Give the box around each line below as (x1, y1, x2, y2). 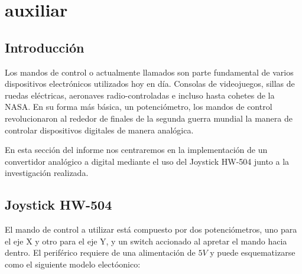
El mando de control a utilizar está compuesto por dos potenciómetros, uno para (5, 223, 297, 236)
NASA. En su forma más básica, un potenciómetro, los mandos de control (5, 100, 272, 113)
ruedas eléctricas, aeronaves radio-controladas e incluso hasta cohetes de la (5, 89, 275, 101)
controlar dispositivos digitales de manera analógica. (5, 123, 194, 136)
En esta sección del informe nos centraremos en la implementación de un (5, 143, 268, 156)
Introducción (5, 38, 85, 56)
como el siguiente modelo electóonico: (5, 257, 141, 270)
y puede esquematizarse (210, 246, 295, 259)
